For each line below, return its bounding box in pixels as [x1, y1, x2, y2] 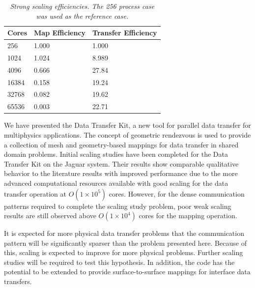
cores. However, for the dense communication [109, 188, 245, 199]
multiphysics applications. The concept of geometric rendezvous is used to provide [4, 129, 251, 140]
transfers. [4, 276, 32, 287]
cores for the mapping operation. [139, 210, 237, 221]
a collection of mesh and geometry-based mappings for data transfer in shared [4, 139, 239, 149]
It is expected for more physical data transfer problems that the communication [4, 228, 244, 238]
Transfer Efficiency [92, 28, 157, 38]
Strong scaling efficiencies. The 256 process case [10, 1, 155, 11]
